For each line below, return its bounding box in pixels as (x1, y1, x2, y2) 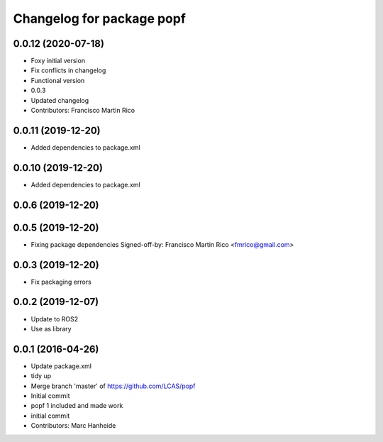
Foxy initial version (30, 57, 85, 65)
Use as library (30, 324, 72, 333)
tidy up (30, 372, 52, 380)
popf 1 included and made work (30, 402, 123, 410)
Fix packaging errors (30, 277, 91, 286)
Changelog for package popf (13, 11, 186, 26)
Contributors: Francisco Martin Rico (30, 106, 135, 115)
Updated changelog (30, 96, 89, 104)
